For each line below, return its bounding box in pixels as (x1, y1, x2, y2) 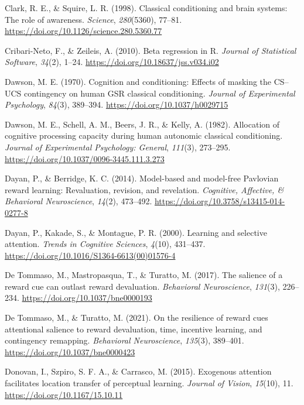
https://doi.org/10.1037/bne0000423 (5, 345, 135, 358)
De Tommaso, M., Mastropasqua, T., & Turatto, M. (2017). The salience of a (5, 269, 283, 281)
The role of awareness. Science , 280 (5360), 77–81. (5, 13, 182, 25)
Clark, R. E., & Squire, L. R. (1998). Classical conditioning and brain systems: (5, 2, 288, 13)
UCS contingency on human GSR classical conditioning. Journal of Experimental (5, 87, 295, 99)
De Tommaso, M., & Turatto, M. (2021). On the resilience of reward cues (5, 311, 268, 324)
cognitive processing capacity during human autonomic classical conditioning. (5, 129, 283, 142)
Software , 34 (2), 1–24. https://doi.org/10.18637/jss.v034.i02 (5, 56, 219, 68)
